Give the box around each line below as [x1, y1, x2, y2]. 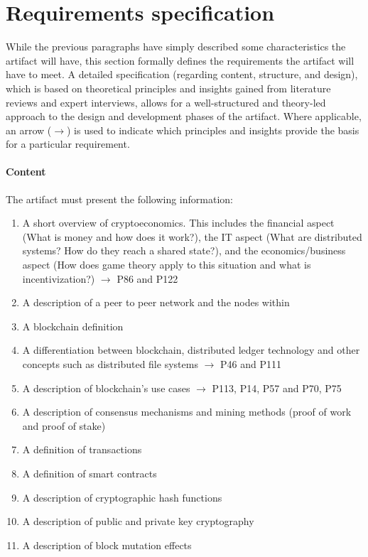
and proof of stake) [22, 418, 106, 433]
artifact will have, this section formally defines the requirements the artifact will [6, 53, 355, 67]
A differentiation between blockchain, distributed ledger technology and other [22, 342, 360, 357]
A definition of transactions [22, 442, 142, 457]
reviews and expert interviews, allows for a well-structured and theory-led [6, 94, 326, 109]
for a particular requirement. [6, 136, 130, 151]
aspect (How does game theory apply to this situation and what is [22, 257, 311, 272]
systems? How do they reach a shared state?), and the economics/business [22, 243, 346, 258]
